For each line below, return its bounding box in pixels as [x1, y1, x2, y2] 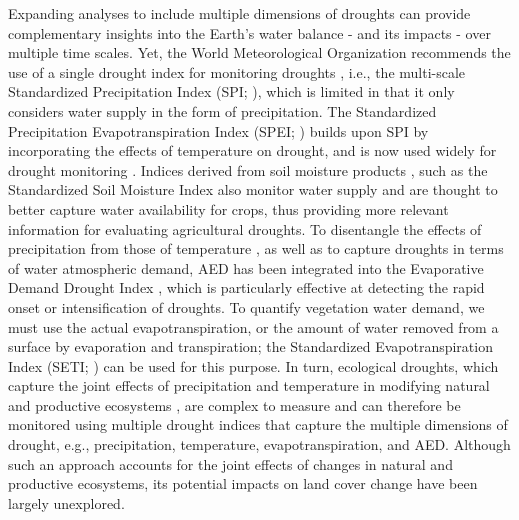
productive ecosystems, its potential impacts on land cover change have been [8, 473, 478, 494]
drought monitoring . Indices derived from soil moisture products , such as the [8, 159, 488, 180]
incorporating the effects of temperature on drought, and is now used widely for [8, 140, 497, 161]
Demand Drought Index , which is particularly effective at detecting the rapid [8, 277, 485, 298]
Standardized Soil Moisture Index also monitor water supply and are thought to [8, 179, 498, 200]
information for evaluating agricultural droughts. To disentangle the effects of [8, 218, 482, 239]
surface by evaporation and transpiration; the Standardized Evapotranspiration [8, 336, 493, 357]
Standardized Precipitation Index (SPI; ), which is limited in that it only [8, 81, 455, 102]
